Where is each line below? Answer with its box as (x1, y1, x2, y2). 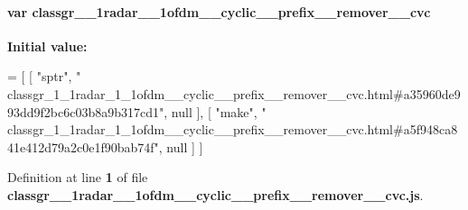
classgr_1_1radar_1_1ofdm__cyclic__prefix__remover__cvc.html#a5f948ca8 (7, 120, 458, 139)
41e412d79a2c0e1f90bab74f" (7, 137, 159, 156)
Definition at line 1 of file (7, 168, 148, 187)
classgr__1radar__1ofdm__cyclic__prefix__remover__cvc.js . (7, 185, 424, 204)
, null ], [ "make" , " (164, 102, 267, 121)
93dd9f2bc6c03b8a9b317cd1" (7, 102, 164, 121)
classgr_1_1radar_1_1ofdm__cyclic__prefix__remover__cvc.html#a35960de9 (7, 84, 461, 103)
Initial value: (7, 36, 88, 55)
